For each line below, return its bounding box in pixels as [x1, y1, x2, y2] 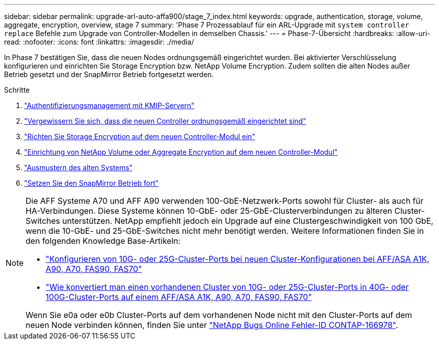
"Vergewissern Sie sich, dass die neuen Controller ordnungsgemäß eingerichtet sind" [24, 117, 306, 125]
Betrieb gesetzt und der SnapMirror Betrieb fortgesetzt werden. [4, 70, 214, 79]
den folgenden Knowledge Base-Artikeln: [26, 236, 181, 246]
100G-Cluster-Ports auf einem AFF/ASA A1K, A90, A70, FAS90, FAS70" [46, 292, 312, 302]
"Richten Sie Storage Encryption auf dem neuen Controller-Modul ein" [24, 132, 256, 141]
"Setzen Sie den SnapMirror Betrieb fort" [24, 179, 159, 187]
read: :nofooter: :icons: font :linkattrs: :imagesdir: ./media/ [4, 38, 194, 46]
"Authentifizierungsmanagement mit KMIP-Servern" [24, 101, 194, 110]
